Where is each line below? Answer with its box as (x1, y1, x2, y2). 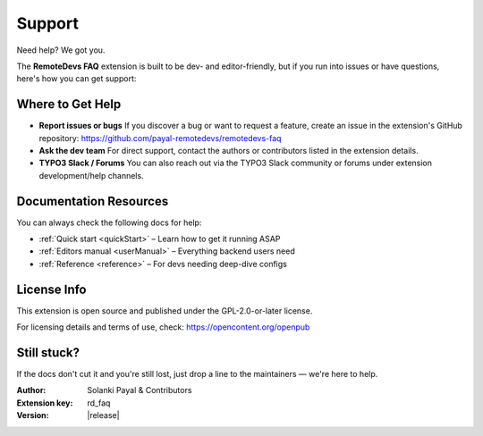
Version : (16, 410, 49, 421)
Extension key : (16, 398, 73, 408)
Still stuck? (16, 345, 80, 360)
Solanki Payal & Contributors (87, 385, 192, 396)
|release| (87, 410, 120, 421)
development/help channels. (38, 170, 144, 180)
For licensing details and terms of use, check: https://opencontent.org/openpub (16, 322, 310, 332)
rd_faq (87, 398, 111, 408)
